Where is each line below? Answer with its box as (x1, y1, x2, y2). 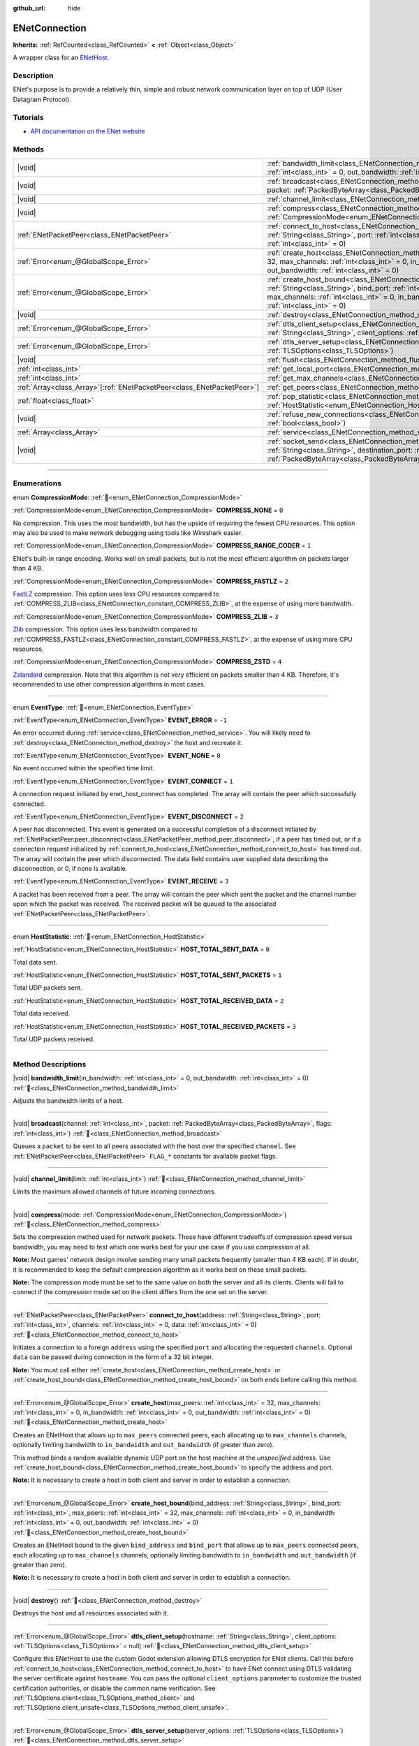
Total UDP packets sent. (13, 983, 82, 992)
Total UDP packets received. (13, 1035, 95, 1043)
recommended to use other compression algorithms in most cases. (13, 680, 206, 689)
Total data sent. (13, 958, 58, 967)
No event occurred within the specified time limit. (13, 764, 155, 772)
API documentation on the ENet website (30, 126, 145, 135)
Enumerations (13, 478, 62, 488)
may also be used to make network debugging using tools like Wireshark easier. (13, 529, 243, 537)
